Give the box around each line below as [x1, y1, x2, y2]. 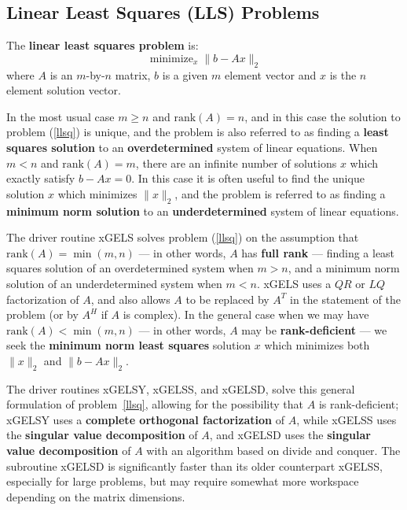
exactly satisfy [6, 170, 75, 187]
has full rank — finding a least [241, 244, 395, 261]
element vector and [225, 66, 317, 83]
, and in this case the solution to [244, 108, 401, 124]
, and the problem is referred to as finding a [174, 185, 386, 201]
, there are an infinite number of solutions [135, 154, 337, 171]
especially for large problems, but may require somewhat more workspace [6, 473, 359, 490]
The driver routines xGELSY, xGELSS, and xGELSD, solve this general [6, 380, 355, 397]
